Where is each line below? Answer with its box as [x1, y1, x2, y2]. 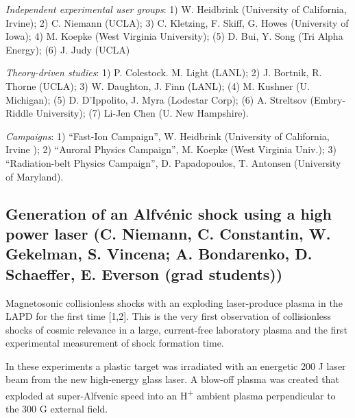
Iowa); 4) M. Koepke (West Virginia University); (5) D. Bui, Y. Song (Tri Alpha [5, 29, 343, 43]
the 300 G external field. [5, 402, 108, 416]
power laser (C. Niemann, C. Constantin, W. [5, 222, 331, 244]
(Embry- [310, 92, 346, 106]
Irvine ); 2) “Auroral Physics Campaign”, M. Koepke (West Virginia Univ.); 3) [5, 142, 336, 156]
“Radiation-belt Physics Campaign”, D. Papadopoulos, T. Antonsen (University [5, 155, 341, 170]
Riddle [5, 106, 33, 120]
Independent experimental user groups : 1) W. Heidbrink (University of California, [5, 2, 347, 16]
